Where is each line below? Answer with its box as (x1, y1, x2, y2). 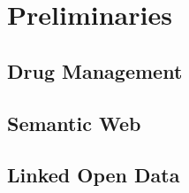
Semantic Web (7, 109, 141, 136)
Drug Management (7, 57, 183, 84)
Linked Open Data (7, 161, 180, 189)
